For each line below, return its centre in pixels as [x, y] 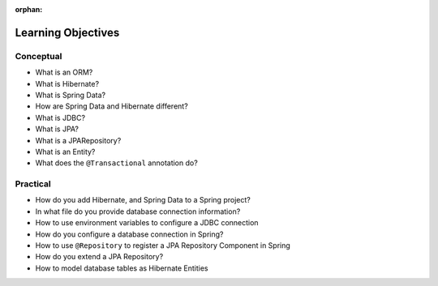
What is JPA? [57, 129]
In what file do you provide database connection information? [138, 211]
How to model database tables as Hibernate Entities [122, 268]
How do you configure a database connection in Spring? [129, 234]
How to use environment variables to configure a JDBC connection [147, 223]
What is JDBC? [60, 117]
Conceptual [39, 56]
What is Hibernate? [67, 83]
